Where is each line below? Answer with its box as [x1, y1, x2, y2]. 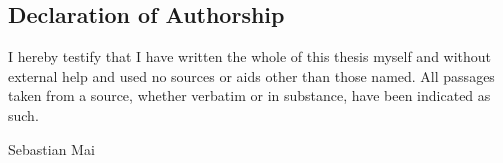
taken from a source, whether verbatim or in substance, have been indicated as [8, 85, 491, 106]
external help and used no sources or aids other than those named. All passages [8, 65, 495, 86]
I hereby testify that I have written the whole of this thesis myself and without [8, 46, 492, 67]
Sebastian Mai [8, 138, 95, 159]
